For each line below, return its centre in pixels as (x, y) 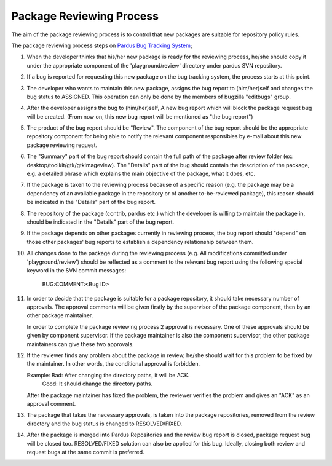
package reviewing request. (62, 145)
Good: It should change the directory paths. (97, 384)
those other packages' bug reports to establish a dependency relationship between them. (140, 242)
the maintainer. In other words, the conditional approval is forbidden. (113, 364)
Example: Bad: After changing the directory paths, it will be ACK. (108, 375)
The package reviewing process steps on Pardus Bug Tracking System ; (102, 45)
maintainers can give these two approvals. (81, 344)
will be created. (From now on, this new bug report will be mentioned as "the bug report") (140, 116)
